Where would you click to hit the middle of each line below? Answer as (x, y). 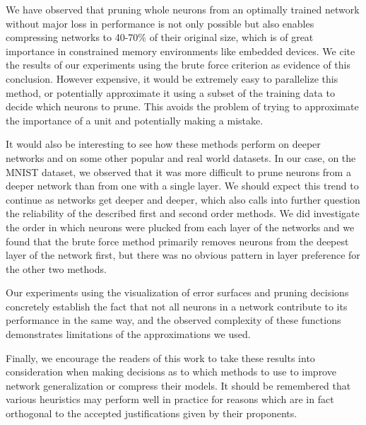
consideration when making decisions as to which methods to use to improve (171, 372)
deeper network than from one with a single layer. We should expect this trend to (182, 186)
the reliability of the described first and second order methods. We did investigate (183, 213)
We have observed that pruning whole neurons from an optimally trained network (183, 9)
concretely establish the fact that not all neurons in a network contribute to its (177, 306)
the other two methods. (56, 268)
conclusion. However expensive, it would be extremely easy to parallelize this (172, 78)
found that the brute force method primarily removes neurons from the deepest (177, 241)
